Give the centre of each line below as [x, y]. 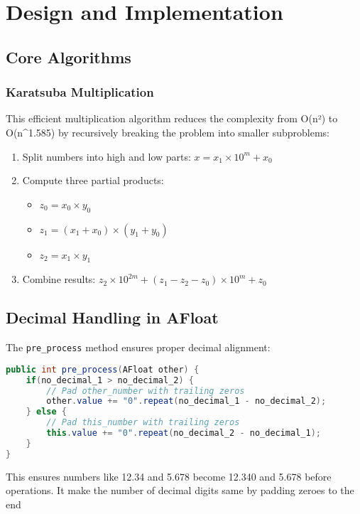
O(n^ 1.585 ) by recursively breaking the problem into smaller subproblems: [168, 132]
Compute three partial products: [93, 180]
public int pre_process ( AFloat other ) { [103, 369]
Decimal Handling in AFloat [112, 317]
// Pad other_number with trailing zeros [146, 391]
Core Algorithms [69, 57]
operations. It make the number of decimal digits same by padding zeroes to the [180, 490]
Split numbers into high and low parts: [107, 156]
